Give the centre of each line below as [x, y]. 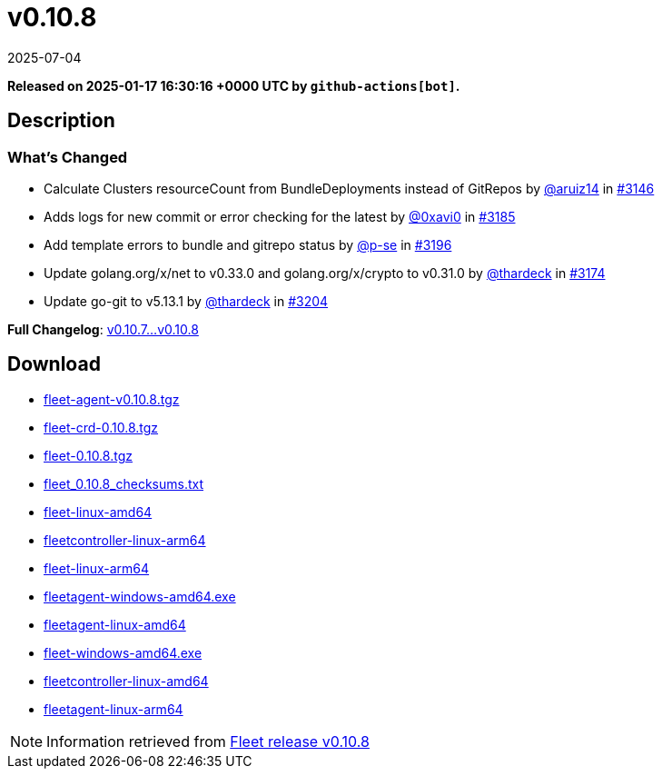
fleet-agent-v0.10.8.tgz [112, 399]
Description [61, 121]
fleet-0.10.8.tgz [88, 455]
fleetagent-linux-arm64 [114, 709]
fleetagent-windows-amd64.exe [140, 596]
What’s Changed [68, 157]
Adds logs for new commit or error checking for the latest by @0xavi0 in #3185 [280, 216]
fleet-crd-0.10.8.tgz [101, 427]
